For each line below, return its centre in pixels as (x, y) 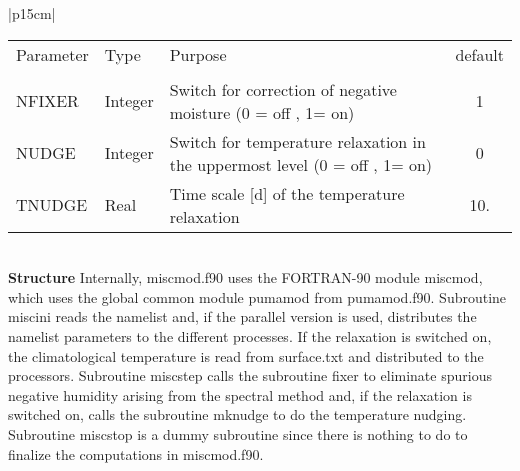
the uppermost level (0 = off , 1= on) (301, 164)
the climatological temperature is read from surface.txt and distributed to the (246, 355)
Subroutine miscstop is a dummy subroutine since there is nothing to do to (238, 433)
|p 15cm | (32, 13)
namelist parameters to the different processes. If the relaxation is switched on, (250, 335)
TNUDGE (52, 205)
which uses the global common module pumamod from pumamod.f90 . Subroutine (257, 296)
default (479, 54)
